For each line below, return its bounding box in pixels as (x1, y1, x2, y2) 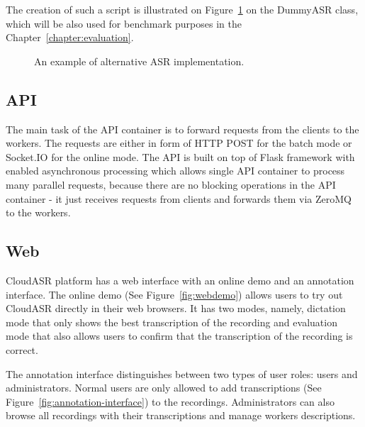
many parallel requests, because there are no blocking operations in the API (6, 177, 336, 192)
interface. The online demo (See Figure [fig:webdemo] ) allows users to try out (6, 287, 343, 301)
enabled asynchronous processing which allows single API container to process (6, 163, 345, 178)
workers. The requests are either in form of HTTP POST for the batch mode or (6, 135, 352, 150)
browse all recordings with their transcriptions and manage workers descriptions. (6, 408, 356, 423)
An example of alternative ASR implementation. (34, 53, 245, 68)
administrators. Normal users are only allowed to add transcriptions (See (6, 380, 322, 395)
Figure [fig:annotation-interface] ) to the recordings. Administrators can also (6, 394, 335, 409)
